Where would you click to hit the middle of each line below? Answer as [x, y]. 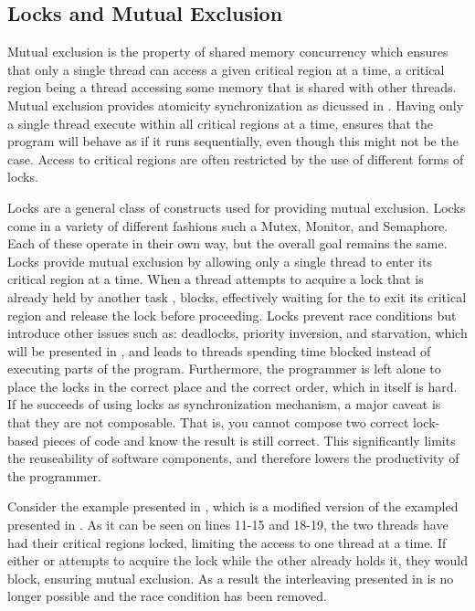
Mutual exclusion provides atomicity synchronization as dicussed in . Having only [236, 105]
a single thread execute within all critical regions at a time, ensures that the [220, 123]
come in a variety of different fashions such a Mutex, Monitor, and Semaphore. [228, 225]
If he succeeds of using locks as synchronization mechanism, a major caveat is [224, 404]
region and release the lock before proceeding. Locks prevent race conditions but [232, 315]
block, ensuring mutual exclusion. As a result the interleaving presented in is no [231, 578]
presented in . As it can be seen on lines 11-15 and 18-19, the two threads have [228, 525]
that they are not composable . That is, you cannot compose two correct [208, 422]
